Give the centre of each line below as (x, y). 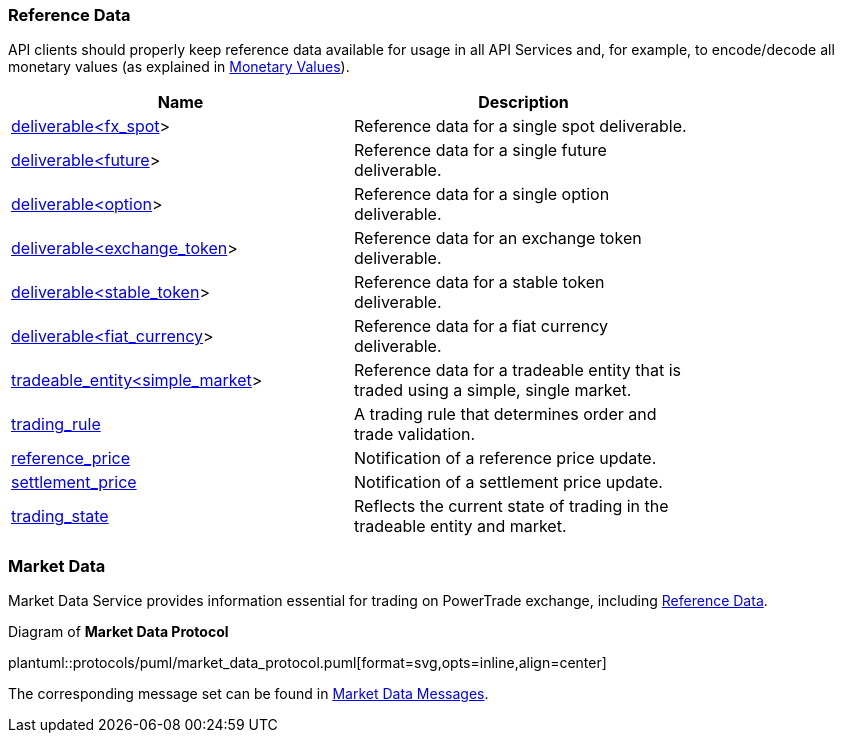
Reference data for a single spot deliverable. (520, 126)
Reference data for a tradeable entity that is (517, 370)
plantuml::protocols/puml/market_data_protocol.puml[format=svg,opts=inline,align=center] (307, 663)
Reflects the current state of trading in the (511, 506)
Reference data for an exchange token (498, 238)
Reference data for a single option (482, 194)
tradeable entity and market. (460, 526)
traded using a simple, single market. (493, 390)
